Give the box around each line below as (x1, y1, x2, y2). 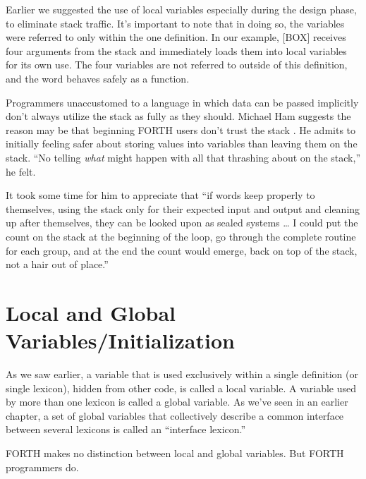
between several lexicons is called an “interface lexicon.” (6, 422, 246, 437)
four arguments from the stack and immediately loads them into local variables (6, 43, 347, 58)
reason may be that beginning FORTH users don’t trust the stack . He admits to (6, 122, 356, 137)
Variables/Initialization (6, 326, 235, 355)
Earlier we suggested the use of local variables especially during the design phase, (6, 2, 357, 16)
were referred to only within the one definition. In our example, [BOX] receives (6, 30, 346, 44)
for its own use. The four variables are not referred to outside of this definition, (6, 57, 348, 72)
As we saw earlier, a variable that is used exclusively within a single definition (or (6, 367, 358, 381)
